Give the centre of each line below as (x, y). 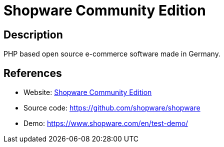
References (33, 73)
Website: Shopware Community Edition (88, 92)
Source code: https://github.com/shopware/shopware (112, 108)
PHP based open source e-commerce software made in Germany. (112, 54)
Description (33, 34)
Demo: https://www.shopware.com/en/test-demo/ (106, 123)
